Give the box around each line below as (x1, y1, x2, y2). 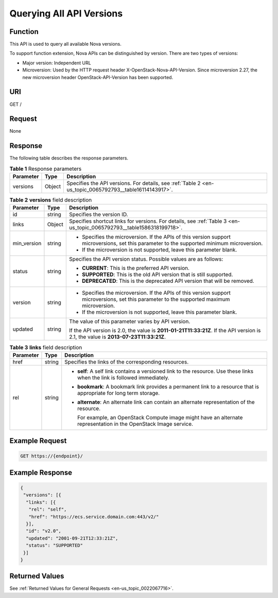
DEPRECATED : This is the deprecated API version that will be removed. (82, 278, 254, 285)
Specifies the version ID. (69, 211, 128, 218)
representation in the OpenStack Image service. (77, 420, 193, 427)
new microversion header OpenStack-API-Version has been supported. (22, 74, 173, 80)
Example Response (9, 468, 72, 477)
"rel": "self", (28, 506, 67, 513)
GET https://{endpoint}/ (20, 453, 83, 459)
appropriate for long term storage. (77, 389, 160, 396)
